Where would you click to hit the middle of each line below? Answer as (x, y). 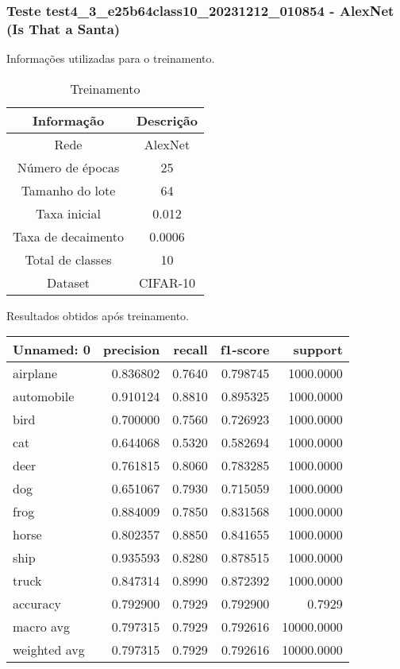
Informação (68, 120)
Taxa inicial (68, 213)
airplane (35, 373)
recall (190, 350)
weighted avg (49, 650)
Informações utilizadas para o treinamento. (111, 58)
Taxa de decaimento (68, 236)
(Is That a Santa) (63, 28)
